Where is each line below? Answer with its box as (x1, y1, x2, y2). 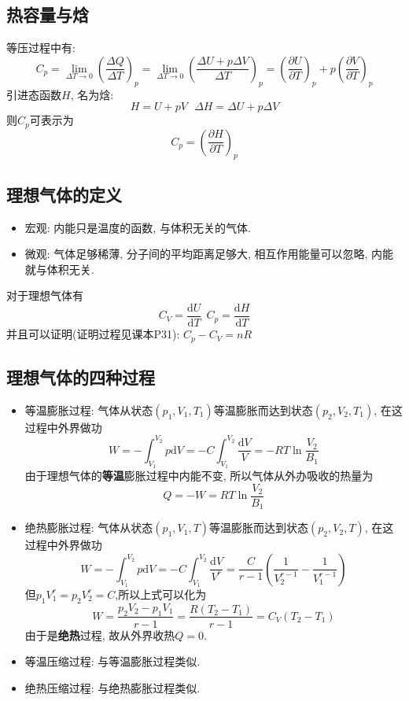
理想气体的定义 (6, 182, 122, 206)
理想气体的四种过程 (6, 364, 155, 389)
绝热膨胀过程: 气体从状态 (24, 519, 153, 536)
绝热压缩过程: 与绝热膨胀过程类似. (24, 679, 201, 695)
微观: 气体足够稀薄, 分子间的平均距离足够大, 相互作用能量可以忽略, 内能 (24, 245, 394, 262)
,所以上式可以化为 (115, 585, 207, 602)
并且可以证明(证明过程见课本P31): (6, 326, 180, 342)
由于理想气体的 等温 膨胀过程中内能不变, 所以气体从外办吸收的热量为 (24, 467, 374, 484)
